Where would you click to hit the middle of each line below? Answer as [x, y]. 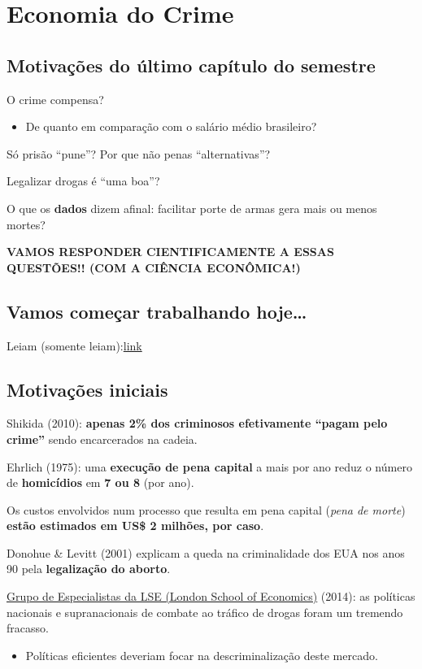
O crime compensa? [55, 99]
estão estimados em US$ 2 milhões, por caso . [135, 526]
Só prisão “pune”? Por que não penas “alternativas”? [139, 153]
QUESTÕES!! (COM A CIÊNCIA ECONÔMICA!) [154, 267]
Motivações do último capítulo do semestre [191, 65]
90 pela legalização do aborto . [89, 569]
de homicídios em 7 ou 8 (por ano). [100, 482]
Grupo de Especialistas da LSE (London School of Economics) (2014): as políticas [211, 596]
